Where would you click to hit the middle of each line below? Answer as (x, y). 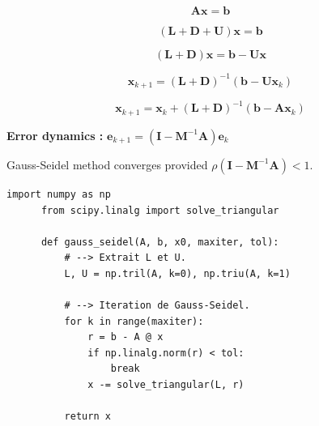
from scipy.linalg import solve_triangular (160, 210)
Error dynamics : (55, 135)
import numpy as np (59, 194)
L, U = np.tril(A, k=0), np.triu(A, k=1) (177, 273)
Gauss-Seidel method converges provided (107, 164)
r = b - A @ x (125, 337)
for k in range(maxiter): (134, 321)
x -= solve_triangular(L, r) (166, 385)
